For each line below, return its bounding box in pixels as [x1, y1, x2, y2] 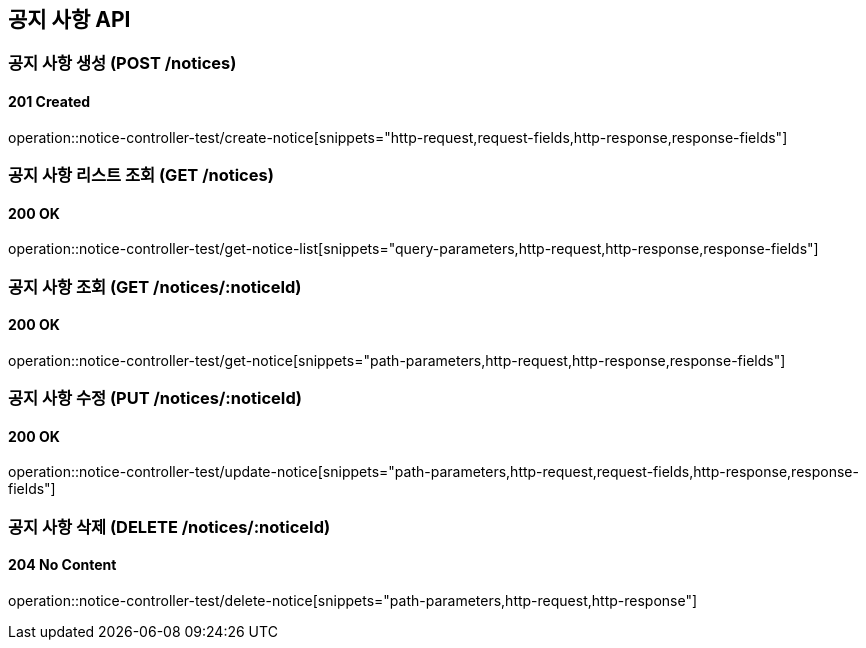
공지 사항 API [8, 7, 131, 32]
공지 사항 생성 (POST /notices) [8, 53, 237, 74]
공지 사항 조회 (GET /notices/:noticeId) [8, 276, 302, 297]
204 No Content [8, 556, 117, 574]
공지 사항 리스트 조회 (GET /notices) [8, 165, 274, 186]
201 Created [8, 93, 91, 111]
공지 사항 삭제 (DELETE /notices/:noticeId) [8, 516, 331, 537]
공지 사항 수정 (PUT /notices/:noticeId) [8, 388, 302, 409]
